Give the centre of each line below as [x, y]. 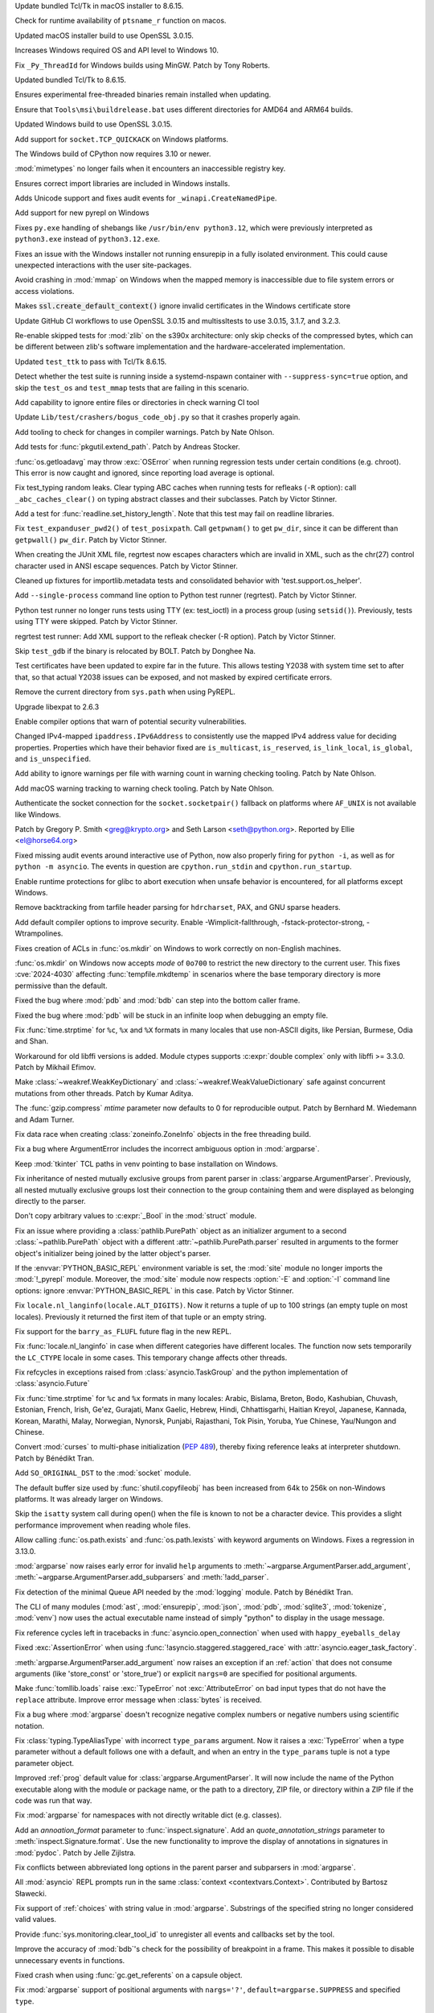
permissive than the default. [61, 986]
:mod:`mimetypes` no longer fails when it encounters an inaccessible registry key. [150, 168]
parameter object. [45, 1763]
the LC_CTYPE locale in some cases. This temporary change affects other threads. [151, 1358]
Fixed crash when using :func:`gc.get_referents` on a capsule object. [129, 1975]
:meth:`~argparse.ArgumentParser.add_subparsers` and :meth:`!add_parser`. [142, 1577]
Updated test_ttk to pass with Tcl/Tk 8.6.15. [91, 362]
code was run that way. [53, 1800]
